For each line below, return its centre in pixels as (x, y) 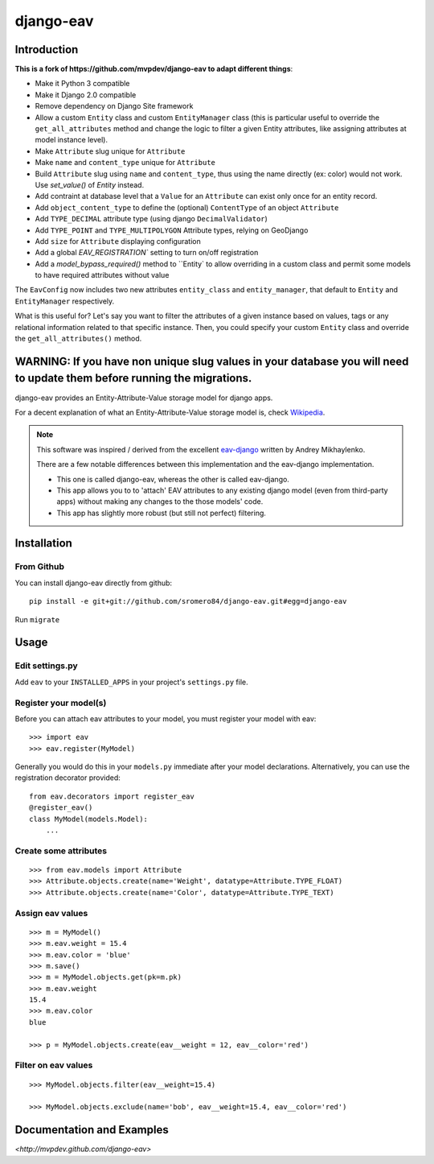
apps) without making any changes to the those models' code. (160, 502)
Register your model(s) (61, 703)
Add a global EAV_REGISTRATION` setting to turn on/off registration (147, 253)
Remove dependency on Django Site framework (114, 106)
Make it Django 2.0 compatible (86, 95)
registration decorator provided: (68, 778)
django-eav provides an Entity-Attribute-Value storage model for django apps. (144, 398)
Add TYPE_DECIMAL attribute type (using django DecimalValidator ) (151, 219)
